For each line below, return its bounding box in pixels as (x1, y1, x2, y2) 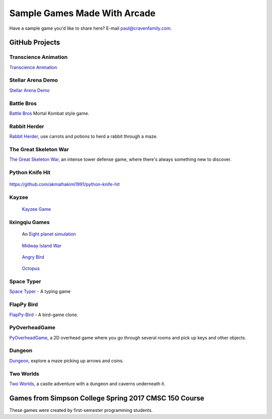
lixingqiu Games (9, 218, 50, 225)
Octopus (22, 265, 40, 272)
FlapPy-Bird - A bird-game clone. (9, 312, 78, 318)
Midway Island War (22, 243, 61, 249)
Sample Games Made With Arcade (9, 8, 156, 19)
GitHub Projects (9, 38, 60, 47)
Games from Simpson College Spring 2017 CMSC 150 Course (9, 394, 205, 402)
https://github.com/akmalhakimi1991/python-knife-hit (9, 182, 120, 188)
